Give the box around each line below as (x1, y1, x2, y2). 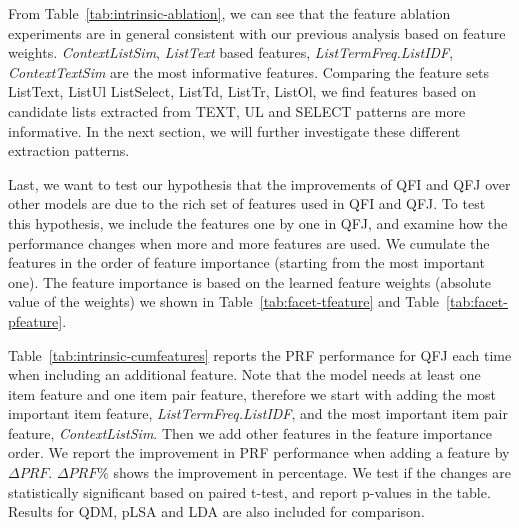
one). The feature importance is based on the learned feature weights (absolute (8, 271, 492, 292)
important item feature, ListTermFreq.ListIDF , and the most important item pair (8, 403, 508, 424)
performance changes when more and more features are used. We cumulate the (8, 232, 490, 253)
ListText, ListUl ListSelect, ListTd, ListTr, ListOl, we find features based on (8, 81, 477, 102)
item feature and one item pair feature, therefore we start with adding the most (8, 383, 497, 404)
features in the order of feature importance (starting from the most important (8, 252, 485, 273)
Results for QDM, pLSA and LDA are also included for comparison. (8, 501, 425, 522)
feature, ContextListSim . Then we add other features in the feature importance (8, 422, 492, 443)
